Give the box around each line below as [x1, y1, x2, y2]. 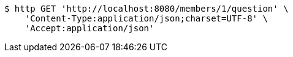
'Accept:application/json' [25, 23, 154, 33]
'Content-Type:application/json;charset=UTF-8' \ [25, 13, 268, 23]
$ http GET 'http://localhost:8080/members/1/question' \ [4, 4, 289, 13]
